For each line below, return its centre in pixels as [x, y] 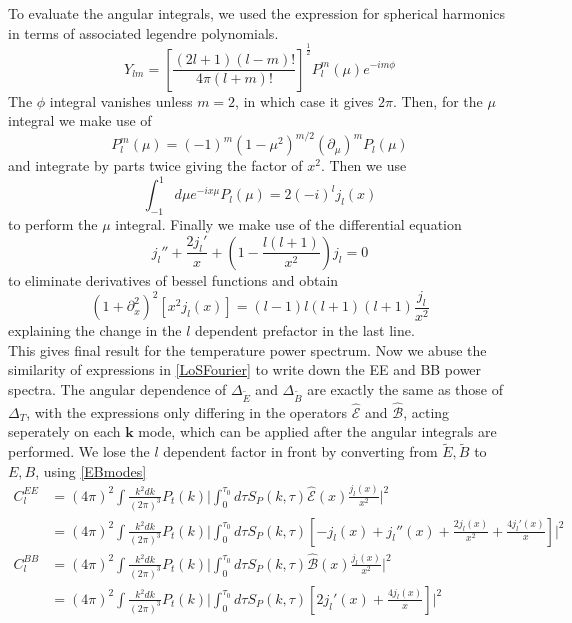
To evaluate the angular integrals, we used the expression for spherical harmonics [256, 13]
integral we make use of [80, 120]
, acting [426, 411]
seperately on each [64, 431]
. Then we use [363, 165]
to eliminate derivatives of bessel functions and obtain [173, 279]
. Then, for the [437, 100]
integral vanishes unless [121, 100]
